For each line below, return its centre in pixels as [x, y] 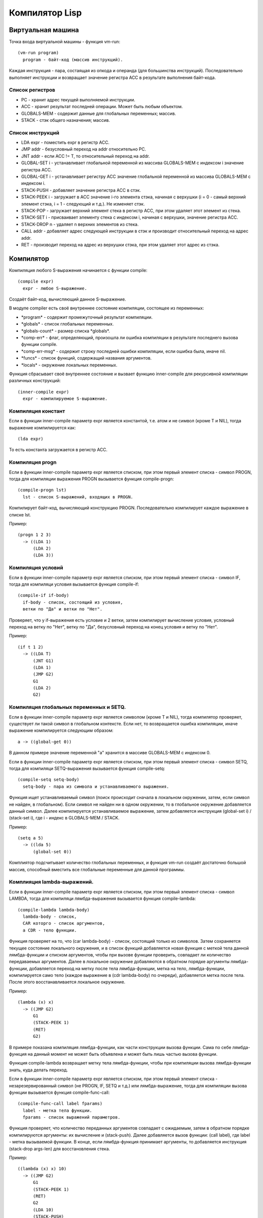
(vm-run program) [38, 53]
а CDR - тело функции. [50, 930]
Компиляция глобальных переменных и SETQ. [67, 707]
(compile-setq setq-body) [49, 780]
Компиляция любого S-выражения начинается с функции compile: [78, 270]
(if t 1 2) [31, 647]
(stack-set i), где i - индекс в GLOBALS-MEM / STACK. [64, 818]
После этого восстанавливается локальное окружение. [67, 982]
